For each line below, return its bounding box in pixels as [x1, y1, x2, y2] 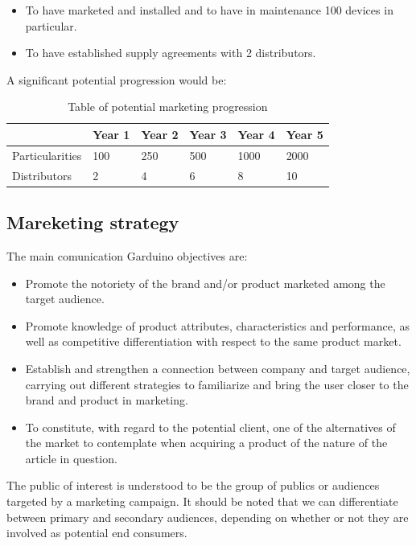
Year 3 [189, 125, 227, 142]
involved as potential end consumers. [6, 524, 187, 541]
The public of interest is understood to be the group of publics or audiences [6, 477, 380, 494]
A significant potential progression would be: [6, 71, 227, 88]
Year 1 [93, 125, 130, 142]
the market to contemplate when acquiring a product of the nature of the [25, 434, 388, 451]
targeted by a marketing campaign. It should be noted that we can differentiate [6, 493, 398, 510]
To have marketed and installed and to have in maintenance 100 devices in [25, 2, 393, 18]
